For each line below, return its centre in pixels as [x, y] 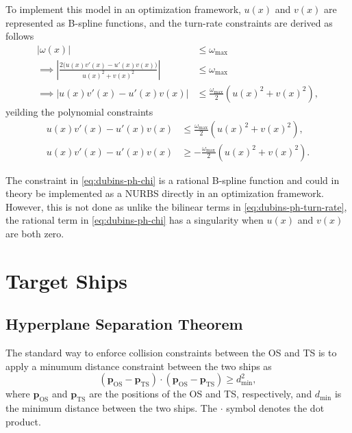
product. [23, 421]
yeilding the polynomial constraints [79, 111]
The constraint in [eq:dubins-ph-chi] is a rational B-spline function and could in [173, 180]
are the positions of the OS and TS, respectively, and [201, 394]
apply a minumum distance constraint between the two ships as [139, 366]
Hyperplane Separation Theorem [124, 324]
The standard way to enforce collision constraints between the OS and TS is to [171, 353]
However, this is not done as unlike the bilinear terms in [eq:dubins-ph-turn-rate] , [176, 206]
